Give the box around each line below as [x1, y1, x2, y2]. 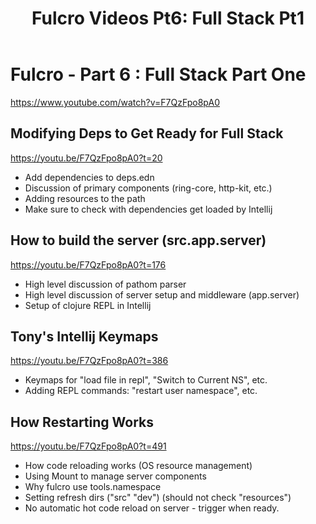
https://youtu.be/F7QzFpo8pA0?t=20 [10, 152, 163, 164]
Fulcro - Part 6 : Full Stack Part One [10, 63, 307, 86]
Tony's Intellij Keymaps [10, 328, 159, 345]
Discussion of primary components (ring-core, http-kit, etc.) [24, 182, 273, 194]
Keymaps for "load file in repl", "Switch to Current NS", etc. [24, 374, 268, 386]
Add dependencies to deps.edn [24, 171, 155, 183]
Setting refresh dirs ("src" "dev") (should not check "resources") [24, 492, 292, 504]
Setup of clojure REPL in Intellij [24, 299, 152, 311]
